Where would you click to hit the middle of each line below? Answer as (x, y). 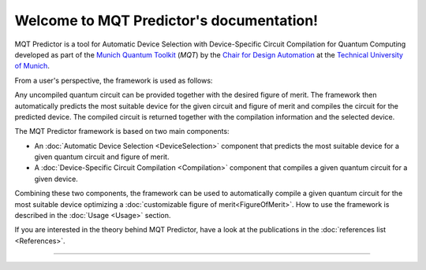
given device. (56, 179)
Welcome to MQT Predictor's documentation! (166, 20)
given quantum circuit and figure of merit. (102, 157)
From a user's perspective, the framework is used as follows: (114, 80)
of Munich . (32, 66)
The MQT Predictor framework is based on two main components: (122, 131)
